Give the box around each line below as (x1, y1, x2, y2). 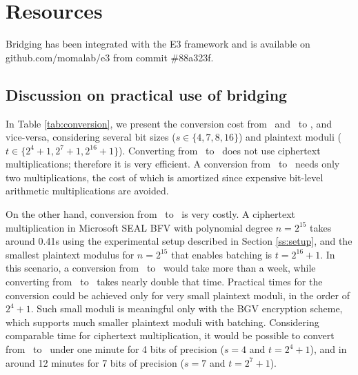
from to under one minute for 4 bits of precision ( (6, 342, 224, 356)
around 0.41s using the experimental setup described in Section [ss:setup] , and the (6, 234, 352, 248)
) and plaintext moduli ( (239, 130, 341, 144)
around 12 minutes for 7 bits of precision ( (6, 355, 184, 369)
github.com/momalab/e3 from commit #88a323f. (6, 50, 214, 64)
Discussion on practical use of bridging (6, 83, 288, 105)
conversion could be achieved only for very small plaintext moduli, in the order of (6, 287, 350, 302)
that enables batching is (171, 247, 272, 261)
